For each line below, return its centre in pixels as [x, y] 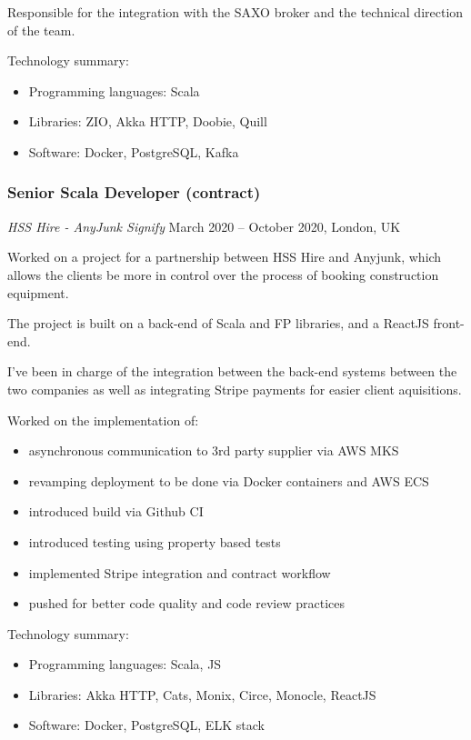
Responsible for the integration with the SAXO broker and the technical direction [235, 12]
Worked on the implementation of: [103, 420]
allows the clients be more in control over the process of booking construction [223, 274]
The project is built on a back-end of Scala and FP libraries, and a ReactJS [218, 323]
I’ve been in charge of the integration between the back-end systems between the [232, 371]
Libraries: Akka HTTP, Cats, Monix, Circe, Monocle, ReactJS [202, 694]
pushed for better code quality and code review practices [186, 603]
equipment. [38, 292]
